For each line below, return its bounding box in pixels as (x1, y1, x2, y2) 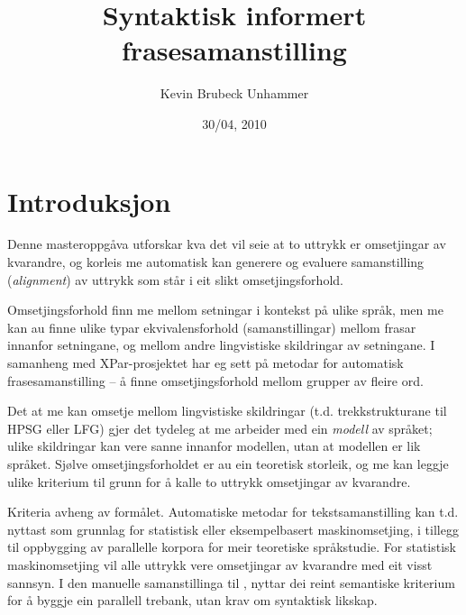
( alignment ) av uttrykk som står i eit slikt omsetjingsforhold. (7, 270, 343, 289)
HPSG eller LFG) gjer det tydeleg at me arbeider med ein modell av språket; (7, 418, 433, 437)
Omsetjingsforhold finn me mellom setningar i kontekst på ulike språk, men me (7, 300, 443, 319)
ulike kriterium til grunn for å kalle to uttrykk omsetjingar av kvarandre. (7, 472, 411, 491)
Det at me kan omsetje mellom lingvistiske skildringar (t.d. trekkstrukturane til (7, 401, 447, 420)
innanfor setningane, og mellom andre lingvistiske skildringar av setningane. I (7, 335, 435, 354)
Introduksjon (7, 182, 171, 219)
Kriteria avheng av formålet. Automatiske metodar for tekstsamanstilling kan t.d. (7, 502, 459, 521)
